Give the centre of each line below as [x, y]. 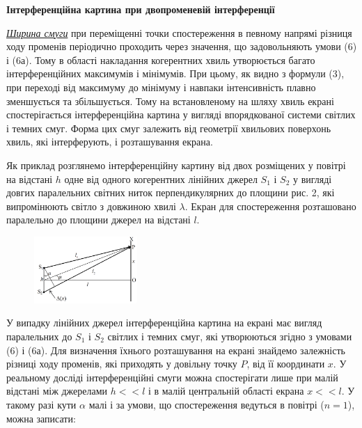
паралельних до [39, 336]
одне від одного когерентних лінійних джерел [161, 179]
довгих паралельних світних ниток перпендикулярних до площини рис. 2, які [171, 192]
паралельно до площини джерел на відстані [99, 220]
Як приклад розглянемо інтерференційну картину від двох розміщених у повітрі [176, 165]
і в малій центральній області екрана [226, 391]
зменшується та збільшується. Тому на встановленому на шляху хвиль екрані [170, 101]
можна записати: [41, 418]
